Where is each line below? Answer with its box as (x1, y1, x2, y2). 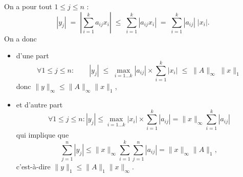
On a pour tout (4, 1, 52, 11)
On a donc (4, 33, 37, 43)
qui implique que (16, 129, 69, 140)
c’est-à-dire (16, 161, 51, 172)
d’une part (16, 50, 49, 61)
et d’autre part (16, 99, 63, 109)
